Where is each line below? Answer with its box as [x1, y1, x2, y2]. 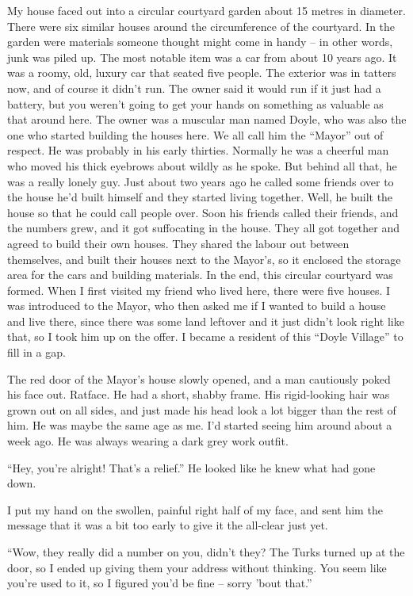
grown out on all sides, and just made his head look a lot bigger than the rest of [7, 401, 396, 418]
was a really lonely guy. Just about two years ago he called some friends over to [7, 173, 394, 189]
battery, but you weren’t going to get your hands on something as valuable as [7, 95, 384, 112]
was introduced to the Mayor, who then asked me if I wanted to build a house [7, 297, 386, 314]
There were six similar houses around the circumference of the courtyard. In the [7, 17, 396, 34]
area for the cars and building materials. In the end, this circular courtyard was [7, 266, 393, 283]
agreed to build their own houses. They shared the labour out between [7, 235, 350, 251]
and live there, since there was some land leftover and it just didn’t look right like [7, 312, 404, 329]
